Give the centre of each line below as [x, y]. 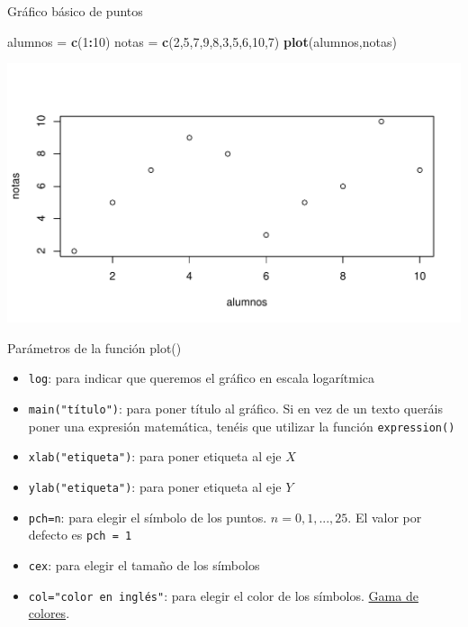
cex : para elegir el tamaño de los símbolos [144, 564]
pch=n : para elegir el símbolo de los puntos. [148, 517]
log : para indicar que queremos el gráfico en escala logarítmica [202, 378]
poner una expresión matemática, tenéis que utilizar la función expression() [242, 426]
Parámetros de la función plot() [94, 347]
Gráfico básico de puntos [75, 11]
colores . [49, 613]
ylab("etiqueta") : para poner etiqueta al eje [155, 486]
